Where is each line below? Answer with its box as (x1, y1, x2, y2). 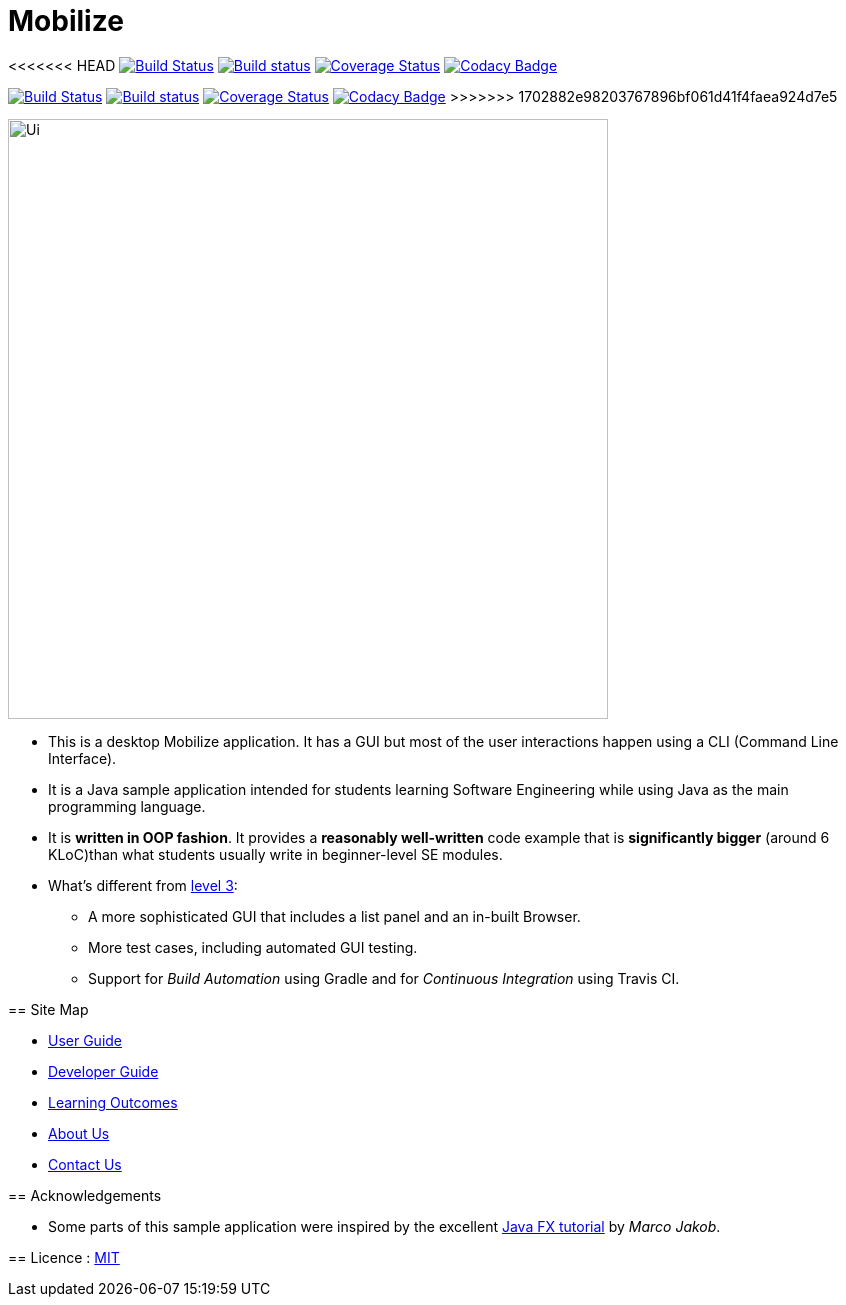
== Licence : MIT (8, 1248, 120, 1266)
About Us (48, 1124, 110, 1142)
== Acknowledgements (8, 1186, 162, 1204)
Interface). (48, 749, 117, 767)
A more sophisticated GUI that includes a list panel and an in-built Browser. (88, 907, 581, 925)
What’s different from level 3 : (48, 876, 238, 894)
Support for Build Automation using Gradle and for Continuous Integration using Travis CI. (88, 969, 680, 987)
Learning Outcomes (48, 1093, 178, 1111)
